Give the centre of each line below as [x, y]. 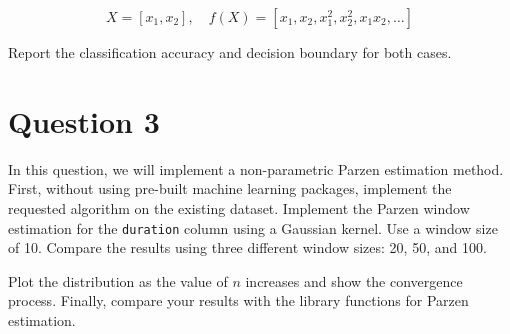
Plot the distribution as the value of [118, 280]
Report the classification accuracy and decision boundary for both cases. [230, 52]
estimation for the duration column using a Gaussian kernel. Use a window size [253, 227]
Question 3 [84, 120]
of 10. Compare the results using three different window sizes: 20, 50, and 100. [247, 247]
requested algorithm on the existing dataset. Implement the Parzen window [239, 207]
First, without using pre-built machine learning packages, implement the [230, 188]
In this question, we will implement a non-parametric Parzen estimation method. [256, 168]
